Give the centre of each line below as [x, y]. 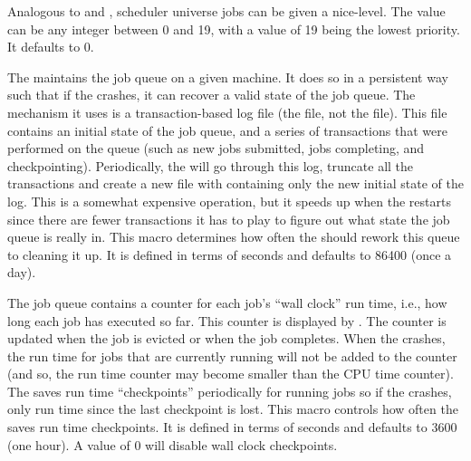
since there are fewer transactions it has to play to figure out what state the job [229, 219]
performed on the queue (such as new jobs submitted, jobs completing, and [216, 148]
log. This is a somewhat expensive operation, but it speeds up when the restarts [229, 201]
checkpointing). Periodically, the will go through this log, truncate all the [211, 165]
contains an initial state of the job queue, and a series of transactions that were [227, 130]
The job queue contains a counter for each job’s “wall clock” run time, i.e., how [227, 302]
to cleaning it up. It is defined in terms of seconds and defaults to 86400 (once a [230, 254]
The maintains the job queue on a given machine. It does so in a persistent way [228, 77]
